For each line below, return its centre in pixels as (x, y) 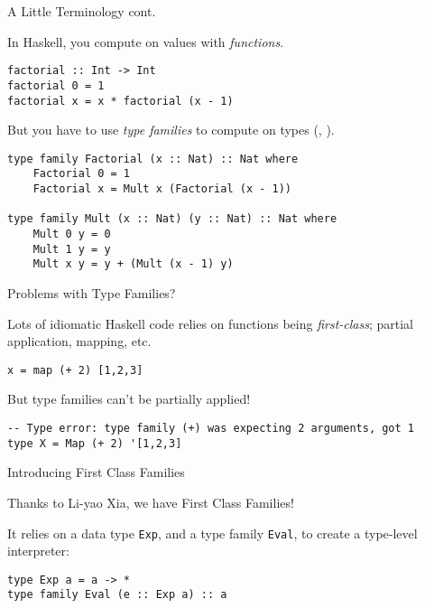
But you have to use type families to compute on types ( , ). (171, 130)
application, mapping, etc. (79, 341)
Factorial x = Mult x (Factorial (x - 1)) (162, 189)
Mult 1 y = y (72, 249)
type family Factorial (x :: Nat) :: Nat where (153, 159)
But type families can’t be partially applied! (129, 399)
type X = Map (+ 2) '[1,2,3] (95, 443)
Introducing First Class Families (96, 472)
